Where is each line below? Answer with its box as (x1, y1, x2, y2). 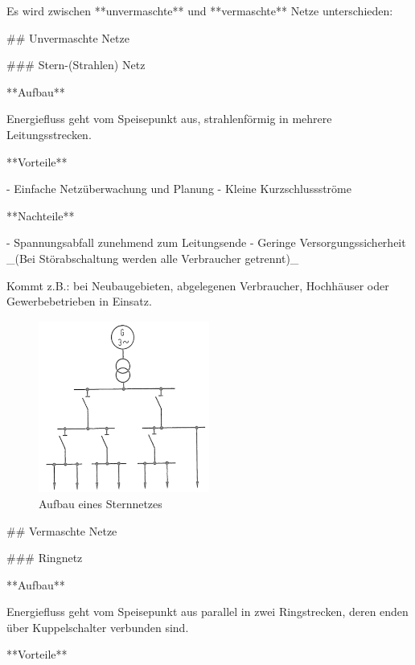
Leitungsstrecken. (6, 125, 92, 142)
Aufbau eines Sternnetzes (39, 495, 162, 511)
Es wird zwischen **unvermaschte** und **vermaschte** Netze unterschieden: (6, 2, 393, 18)
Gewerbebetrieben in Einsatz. (6, 293, 152, 310)
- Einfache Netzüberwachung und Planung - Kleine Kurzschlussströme (6, 180, 351, 197)
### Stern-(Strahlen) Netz (6, 56, 146, 73)
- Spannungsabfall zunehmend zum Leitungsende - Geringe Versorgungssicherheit (6, 234, 406, 251)
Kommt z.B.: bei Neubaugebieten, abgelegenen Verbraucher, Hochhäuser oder (6, 277, 389, 294)
